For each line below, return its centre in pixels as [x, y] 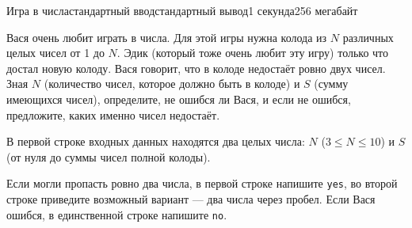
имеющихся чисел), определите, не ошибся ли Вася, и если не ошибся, [179, 99]
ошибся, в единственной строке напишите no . [117, 214]
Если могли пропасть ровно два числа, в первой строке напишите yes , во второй [202, 183]
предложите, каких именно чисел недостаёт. [113, 114]
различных [368, 37]
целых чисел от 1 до [55, 53]
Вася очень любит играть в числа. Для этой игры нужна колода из [167, 37]
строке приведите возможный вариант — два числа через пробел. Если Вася [191, 199]
